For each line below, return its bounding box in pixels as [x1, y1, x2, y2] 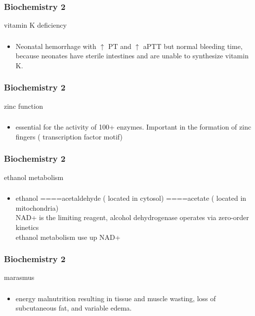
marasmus [4, 272, 35, 282]
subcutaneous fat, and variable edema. [15, 303, 132, 313]
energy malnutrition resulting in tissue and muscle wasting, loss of [15, 293, 216, 303]
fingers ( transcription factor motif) [15, 131, 123, 141]
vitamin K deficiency [4, 20, 67, 30]
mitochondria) [15, 202, 59, 213]
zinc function [4, 100, 43, 111]
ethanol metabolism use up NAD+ [15, 231, 121, 242]
